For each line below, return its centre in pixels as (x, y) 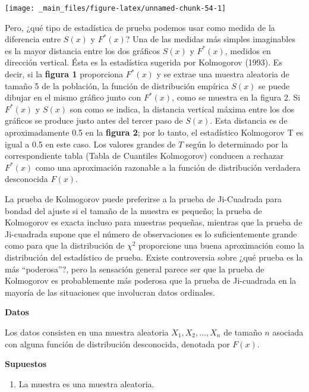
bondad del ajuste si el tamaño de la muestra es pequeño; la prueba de (133, 210)
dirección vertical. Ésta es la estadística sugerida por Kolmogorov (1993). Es (144, 62)
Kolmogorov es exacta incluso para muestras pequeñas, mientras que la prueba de (154, 222)
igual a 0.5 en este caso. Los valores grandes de (90, 144)
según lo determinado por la (237, 144)
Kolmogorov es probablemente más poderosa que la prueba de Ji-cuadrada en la (151, 280)
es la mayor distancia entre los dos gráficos (83, 50)
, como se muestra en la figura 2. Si (236, 97)
